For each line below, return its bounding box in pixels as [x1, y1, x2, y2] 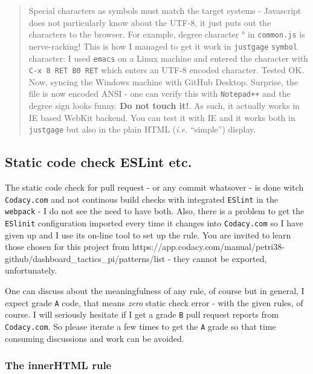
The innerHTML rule [5, 358, 112, 373]
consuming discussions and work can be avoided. [5, 332, 184, 344]
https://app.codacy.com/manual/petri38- [132, 240, 285, 253]
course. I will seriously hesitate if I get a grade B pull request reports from [5, 308, 279, 321]
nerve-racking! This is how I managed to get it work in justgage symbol [28, 39, 298, 52]
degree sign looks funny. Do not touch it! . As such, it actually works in [28, 99, 300, 112]
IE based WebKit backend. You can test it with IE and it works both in [28, 111, 295, 123]
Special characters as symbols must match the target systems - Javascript [28, 4, 302, 16]
